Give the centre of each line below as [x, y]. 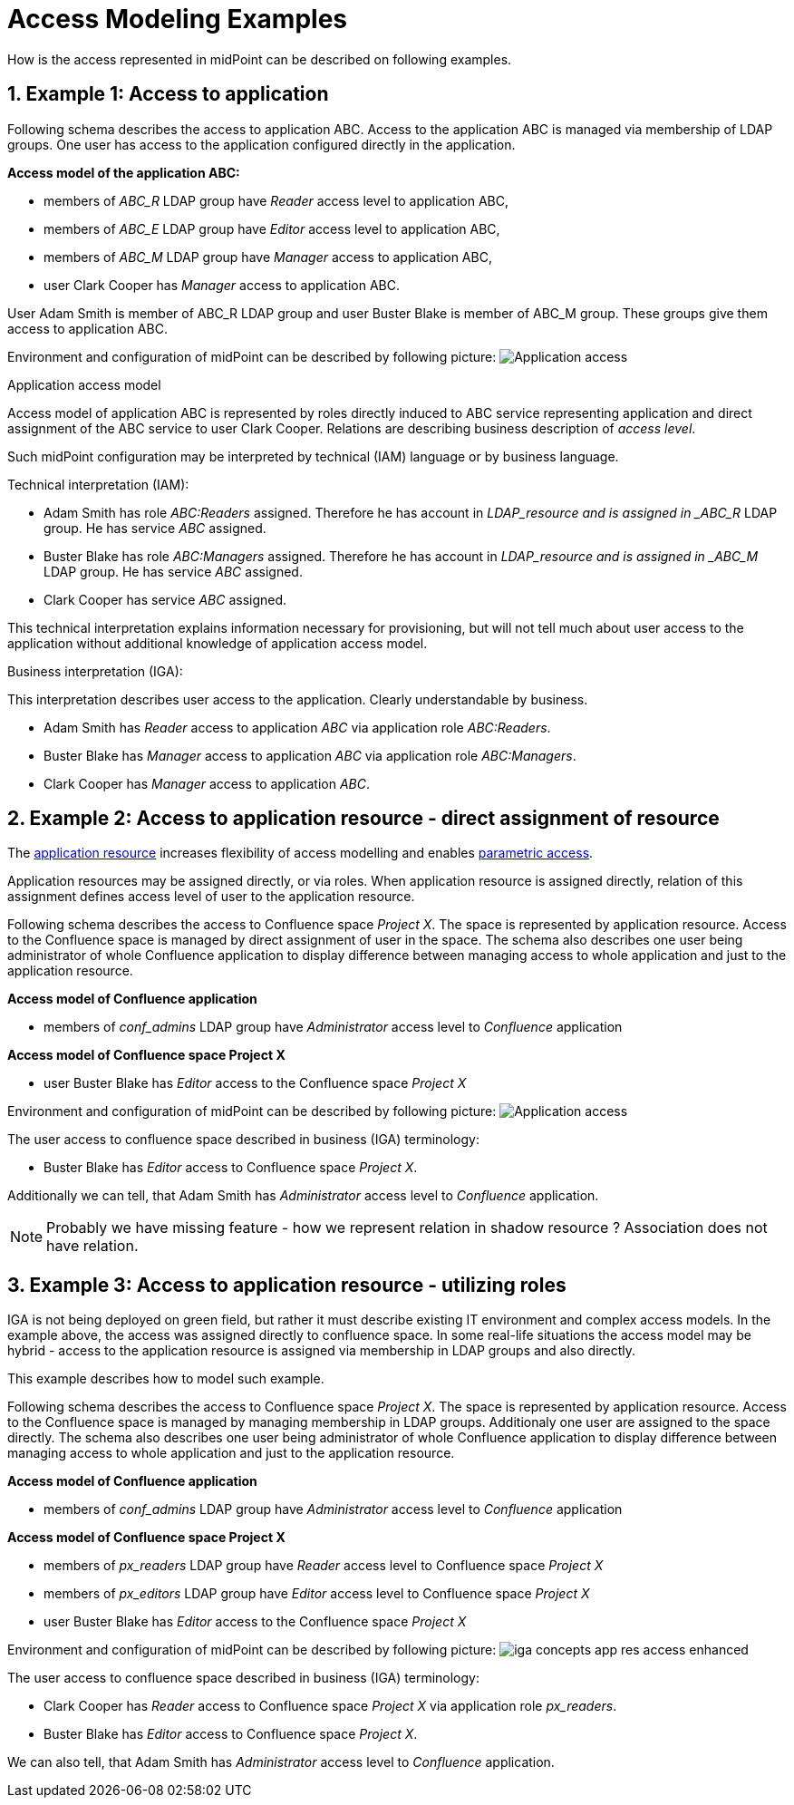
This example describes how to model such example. [166, 1379]
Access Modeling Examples [178, 19]
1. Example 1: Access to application [168, 94]
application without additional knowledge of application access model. [218, 643]
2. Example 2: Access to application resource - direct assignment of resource [363, 819]
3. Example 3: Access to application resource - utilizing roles [287, 1285]
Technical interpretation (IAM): [98, 484]
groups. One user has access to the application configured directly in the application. [261, 144]
